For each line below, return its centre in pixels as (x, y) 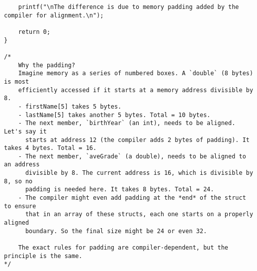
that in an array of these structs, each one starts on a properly (139, 214)
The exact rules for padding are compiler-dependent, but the (123, 248)
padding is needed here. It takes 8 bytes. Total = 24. (120, 190)
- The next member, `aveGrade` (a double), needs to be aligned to (132, 156)
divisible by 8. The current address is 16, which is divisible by (139, 173)
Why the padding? (47, 65)
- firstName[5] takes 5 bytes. (70, 106)
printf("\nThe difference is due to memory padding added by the (128, 7)
